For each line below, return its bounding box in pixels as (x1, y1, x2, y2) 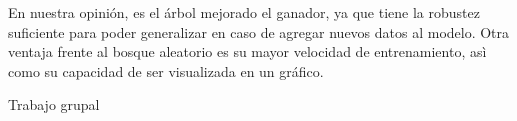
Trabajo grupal (8, 94, 100, 115)
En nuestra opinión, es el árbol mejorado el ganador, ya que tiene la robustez (8, 2, 480, 22)
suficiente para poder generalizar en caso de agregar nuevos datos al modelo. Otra (8, 21, 510, 42)
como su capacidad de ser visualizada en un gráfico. (8, 60, 324, 81)
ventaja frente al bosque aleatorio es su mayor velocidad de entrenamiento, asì (8, 41, 487, 62)
